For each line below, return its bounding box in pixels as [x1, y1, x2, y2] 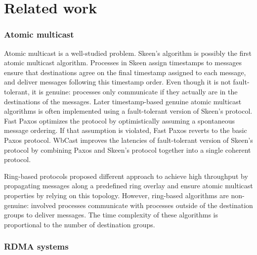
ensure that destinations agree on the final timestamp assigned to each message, [4, 67, 246, 77]
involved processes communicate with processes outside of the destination [31, 200, 253, 210]
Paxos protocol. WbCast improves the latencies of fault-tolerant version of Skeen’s [4, 134, 253, 145]
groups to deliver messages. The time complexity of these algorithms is [4, 210, 218, 220]
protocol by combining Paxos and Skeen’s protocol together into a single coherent [4, 144, 251, 155]
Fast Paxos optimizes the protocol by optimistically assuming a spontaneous [4, 115, 235, 126]
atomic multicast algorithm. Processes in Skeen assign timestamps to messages [4, 57, 242, 68]
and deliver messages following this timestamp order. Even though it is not [4, 77, 231, 87]
